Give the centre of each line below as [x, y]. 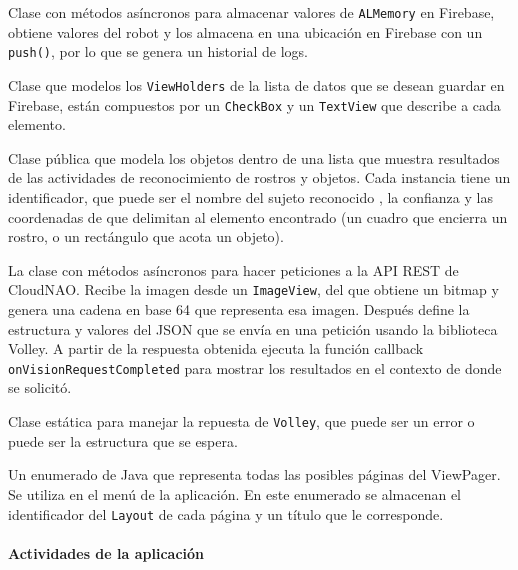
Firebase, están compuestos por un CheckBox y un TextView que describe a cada [254, 104]
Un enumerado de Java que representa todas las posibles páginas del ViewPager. [254, 474]
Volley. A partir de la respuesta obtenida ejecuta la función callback [216, 348]
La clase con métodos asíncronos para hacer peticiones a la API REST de [233, 269]
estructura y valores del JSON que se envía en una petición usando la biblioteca [253, 328]
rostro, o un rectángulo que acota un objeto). [146, 236]
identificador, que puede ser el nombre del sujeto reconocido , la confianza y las [250, 197]
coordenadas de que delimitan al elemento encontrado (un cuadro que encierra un [258, 216]
